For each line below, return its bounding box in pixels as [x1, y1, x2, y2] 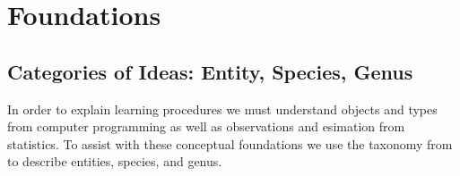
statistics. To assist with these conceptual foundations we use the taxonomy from [7, 134, 453, 153]
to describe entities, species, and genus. [7, 152, 222, 171]
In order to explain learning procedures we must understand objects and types [7, 99, 438, 118]
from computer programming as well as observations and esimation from [7, 117, 405, 136]
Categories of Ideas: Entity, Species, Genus [7, 57, 413, 85]
